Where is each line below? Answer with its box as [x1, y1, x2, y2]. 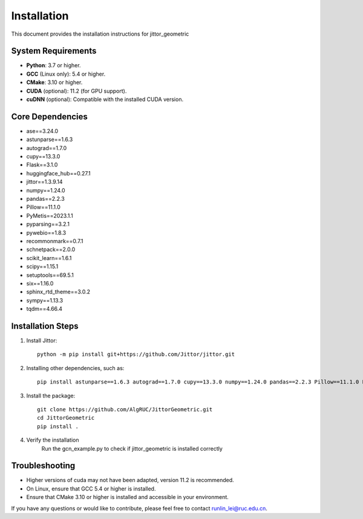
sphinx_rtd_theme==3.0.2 [26, 288, 91, 296]
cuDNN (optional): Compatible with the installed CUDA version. [26, 96, 184, 103]
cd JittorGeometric [37, 414, 95, 422]
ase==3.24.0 [26, 127, 59, 134]
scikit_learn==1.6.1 [26, 254, 72, 261]
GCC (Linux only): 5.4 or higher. [26, 70, 106, 77]
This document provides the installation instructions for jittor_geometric [11, 30, 189, 38]
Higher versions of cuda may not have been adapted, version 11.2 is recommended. [26, 477, 234, 484]
